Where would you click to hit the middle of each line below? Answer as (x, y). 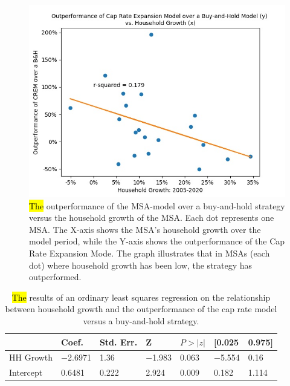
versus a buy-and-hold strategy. (141, 320)
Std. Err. (118, 342)
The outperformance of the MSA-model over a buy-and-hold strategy (157, 205)
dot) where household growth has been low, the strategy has (141, 265)
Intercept (26, 372)
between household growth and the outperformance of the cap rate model (141, 309)
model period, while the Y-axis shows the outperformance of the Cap (157, 241)
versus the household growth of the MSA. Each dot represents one (152, 218)
